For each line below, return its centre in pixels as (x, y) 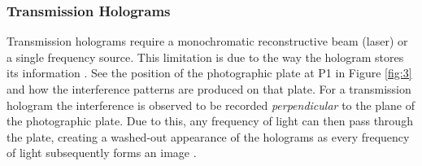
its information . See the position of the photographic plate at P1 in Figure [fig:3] (209, 73)
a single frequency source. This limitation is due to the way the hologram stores (205, 57)
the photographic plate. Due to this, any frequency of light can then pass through (210, 121)
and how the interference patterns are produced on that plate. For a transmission (209, 89)
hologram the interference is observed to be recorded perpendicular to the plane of (211, 105)
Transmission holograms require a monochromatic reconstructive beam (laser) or (207, 41)
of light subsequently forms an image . (102, 153)
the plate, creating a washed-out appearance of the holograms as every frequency (208, 136)
